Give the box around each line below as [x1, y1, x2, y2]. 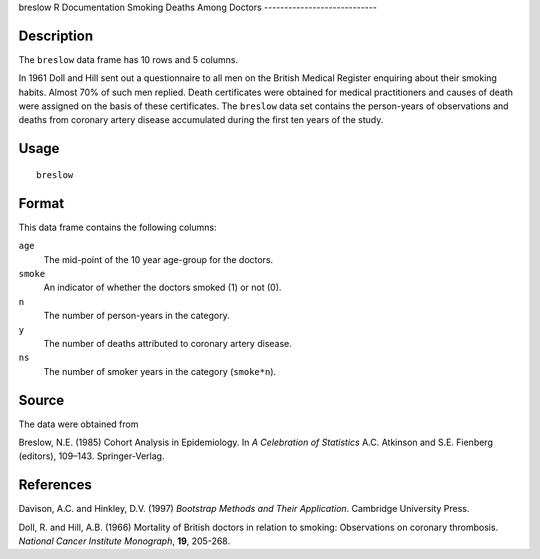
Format [18, 195, 65, 212]
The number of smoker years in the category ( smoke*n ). [43, 365, 277, 377]
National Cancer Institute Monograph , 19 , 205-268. [18, 535, 230, 547]
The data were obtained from [18, 418, 139, 430]
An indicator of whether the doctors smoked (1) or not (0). [43, 281, 282, 294]
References [18, 476, 92, 494]
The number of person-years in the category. [43, 310, 230, 322]
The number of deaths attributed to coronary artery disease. [43, 337, 292, 349]
